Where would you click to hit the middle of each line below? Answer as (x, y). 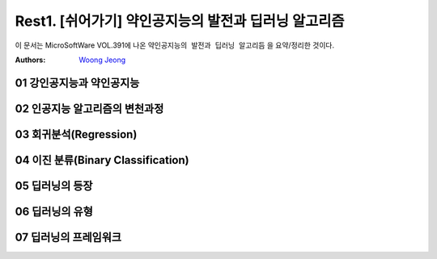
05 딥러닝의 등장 (54, 186)
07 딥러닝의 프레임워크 (68, 237)
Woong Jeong (102, 60)
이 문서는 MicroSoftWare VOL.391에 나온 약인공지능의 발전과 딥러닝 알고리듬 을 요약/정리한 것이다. (175, 45)
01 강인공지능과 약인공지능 (77, 83)
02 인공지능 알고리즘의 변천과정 (89, 109)
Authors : (30, 60)
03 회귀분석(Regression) (76, 134)
